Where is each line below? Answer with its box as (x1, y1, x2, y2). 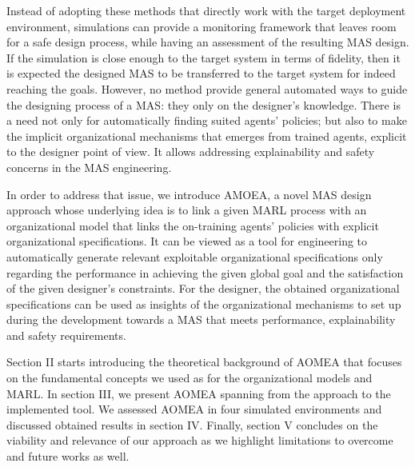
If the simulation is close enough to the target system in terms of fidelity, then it (6, 49, 401, 66)
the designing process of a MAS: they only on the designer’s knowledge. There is (6, 96, 401, 113)
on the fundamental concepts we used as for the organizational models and (6, 369, 373, 386)
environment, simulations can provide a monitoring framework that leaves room (6, 18, 397, 34)
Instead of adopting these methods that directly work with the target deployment (6, 2, 406, 18)
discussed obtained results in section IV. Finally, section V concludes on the (6, 416, 378, 433)
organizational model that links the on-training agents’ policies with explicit (6, 217, 379, 233)
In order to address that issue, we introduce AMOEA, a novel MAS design (6, 186, 372, 202)
